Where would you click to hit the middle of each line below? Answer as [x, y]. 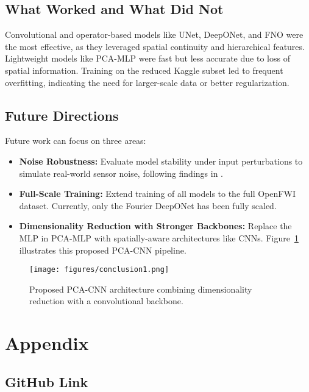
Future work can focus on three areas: [76, 141]
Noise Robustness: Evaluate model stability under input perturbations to [161, 161]
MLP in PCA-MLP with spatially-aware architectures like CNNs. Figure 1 [159, 237]
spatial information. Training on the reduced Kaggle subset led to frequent [144, 70]
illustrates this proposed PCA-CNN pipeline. [103, 250]
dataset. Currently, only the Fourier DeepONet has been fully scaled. [148, 205]
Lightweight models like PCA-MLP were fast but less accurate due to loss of [147, 58]
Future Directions [62, 115]
